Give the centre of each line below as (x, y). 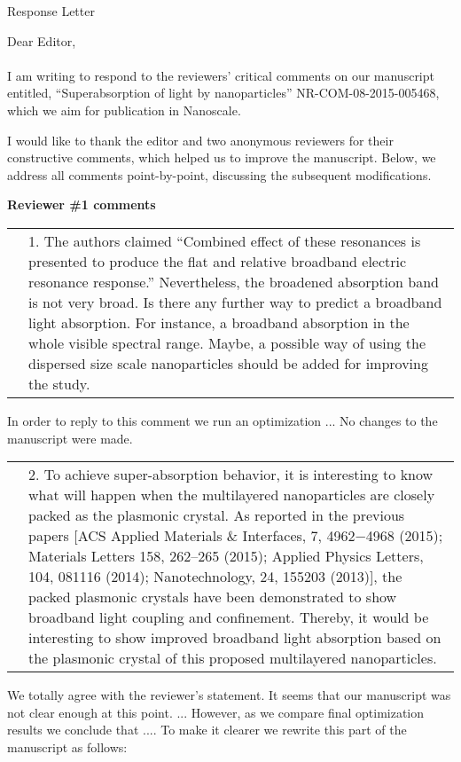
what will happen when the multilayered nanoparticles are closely (232, 495)
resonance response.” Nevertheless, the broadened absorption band (234, 281)
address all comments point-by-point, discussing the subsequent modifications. (219, 174)
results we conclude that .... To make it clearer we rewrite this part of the (207, 730)
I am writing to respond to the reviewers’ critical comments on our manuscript (221, 75)
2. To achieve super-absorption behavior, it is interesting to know (231, 475)
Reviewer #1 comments (82, 204)
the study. (59, 383)
